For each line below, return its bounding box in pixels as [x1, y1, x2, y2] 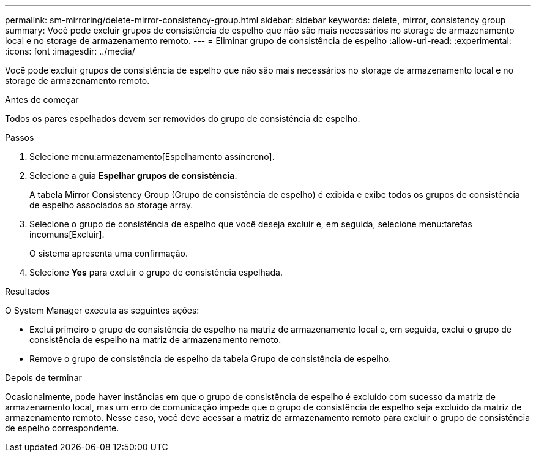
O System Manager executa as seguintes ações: [5, 305, 199, 315]
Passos [5, 132, 34, 143]
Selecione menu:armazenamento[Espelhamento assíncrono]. [29, 151, 275, 162]
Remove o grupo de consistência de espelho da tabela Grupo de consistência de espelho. [29, 353, 392, 364]
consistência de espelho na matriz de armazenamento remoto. [29, 334, 281, 345]
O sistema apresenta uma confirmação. [29, 248, 188, 259]
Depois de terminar [5, 372, 82, 383]
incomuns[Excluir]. [29, 229, 105, 240]
